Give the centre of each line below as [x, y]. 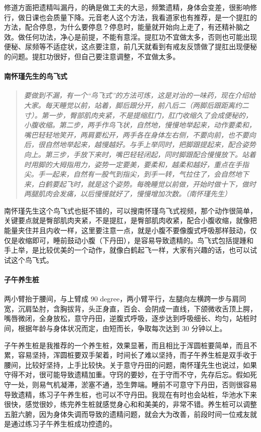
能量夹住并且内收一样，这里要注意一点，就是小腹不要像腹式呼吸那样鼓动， [127, 230]
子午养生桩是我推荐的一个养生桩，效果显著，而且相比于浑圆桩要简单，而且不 [130, 345]
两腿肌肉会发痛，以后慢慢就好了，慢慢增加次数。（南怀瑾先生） [127, 194]
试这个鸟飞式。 [29, 259]
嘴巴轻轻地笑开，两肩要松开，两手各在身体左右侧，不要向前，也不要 [136, 134]
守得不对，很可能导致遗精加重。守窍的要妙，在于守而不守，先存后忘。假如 [127, 374]
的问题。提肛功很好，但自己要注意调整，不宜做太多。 [92, 56]
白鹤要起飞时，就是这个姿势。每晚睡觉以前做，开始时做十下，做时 [147, 184]
